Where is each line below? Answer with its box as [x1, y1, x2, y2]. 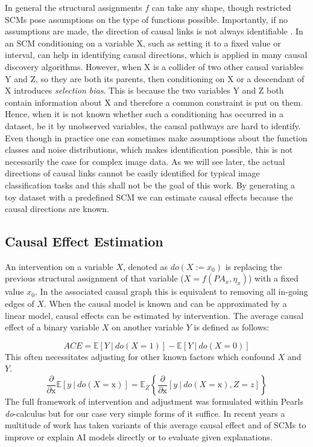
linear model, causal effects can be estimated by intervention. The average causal [5, 309, 304, 321]
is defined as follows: [194, 321, 270, 333]
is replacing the [225, 260, 282, 272]
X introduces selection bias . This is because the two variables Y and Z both [5, 84, 284, 97]
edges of [5, 297, 34, 310]
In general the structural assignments [5, 1, 142, 13]
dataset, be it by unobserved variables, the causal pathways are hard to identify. [5, 119, 301, 132]
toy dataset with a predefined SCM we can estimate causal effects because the [5, 190, 293, 203]
